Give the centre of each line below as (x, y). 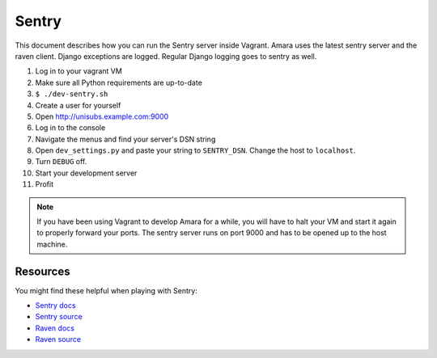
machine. (52, 244)
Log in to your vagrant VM (79, 71)
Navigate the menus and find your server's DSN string (125, 139)
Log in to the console (70, 128)
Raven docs (55, 328)
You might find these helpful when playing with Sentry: (106, 290)
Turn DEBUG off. (61, 162)
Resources (42, 271)
